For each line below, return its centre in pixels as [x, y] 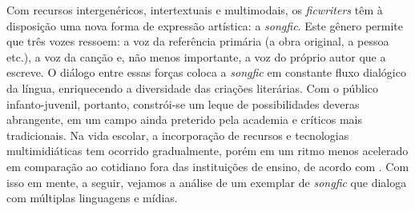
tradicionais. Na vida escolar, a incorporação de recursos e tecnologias [178, 135]
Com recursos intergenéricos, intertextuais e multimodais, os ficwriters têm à [195, 10]
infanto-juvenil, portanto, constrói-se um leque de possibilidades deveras [183, 104]
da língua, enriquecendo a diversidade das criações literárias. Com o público [193, 88]
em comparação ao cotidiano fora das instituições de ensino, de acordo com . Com [208, 166]
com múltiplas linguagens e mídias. [92, 198]
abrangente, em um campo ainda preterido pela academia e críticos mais [184, 119]
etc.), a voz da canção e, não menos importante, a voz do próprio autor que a [196, 56]
